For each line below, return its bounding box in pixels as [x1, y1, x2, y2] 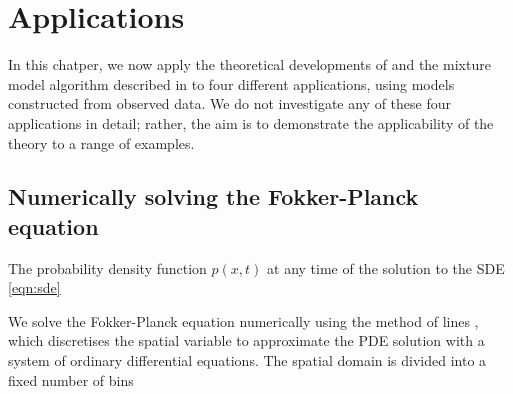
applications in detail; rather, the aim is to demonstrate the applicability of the [8, 112, 494, 133]
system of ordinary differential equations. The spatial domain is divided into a [8, 350, 487, 371]
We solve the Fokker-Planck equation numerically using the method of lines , [8, 310, 479, 331]
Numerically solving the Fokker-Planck [8, 181, 419, 212]
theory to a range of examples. [8, 132, 195, 153]
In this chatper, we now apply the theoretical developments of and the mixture [8, 54, 491, 75]
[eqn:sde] [8, 277, 61, 298]
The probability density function [8, 257, 207, 278]
